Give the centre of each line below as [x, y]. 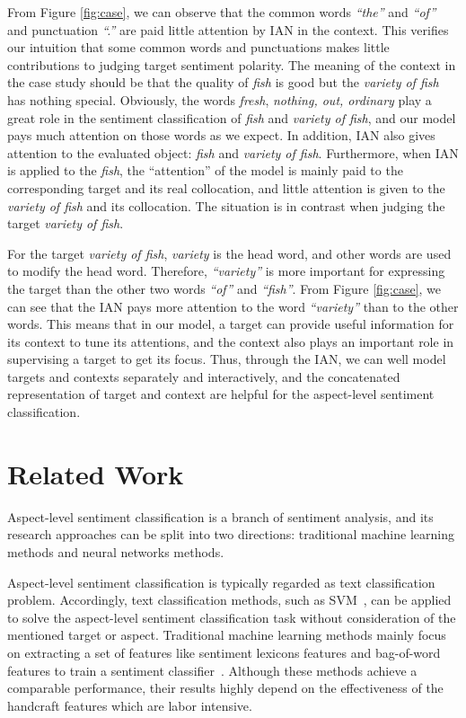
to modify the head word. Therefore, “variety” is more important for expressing [226, 271]
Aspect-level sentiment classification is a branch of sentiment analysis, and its [220, 516]
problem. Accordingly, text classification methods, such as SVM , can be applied [229, 600]
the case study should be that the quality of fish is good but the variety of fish [223, 82]
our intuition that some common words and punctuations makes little [198, 47]
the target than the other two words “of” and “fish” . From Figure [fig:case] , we [224, 288]
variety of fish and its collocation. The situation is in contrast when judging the [226, 205]
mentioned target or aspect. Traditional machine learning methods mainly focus [227, 635]
